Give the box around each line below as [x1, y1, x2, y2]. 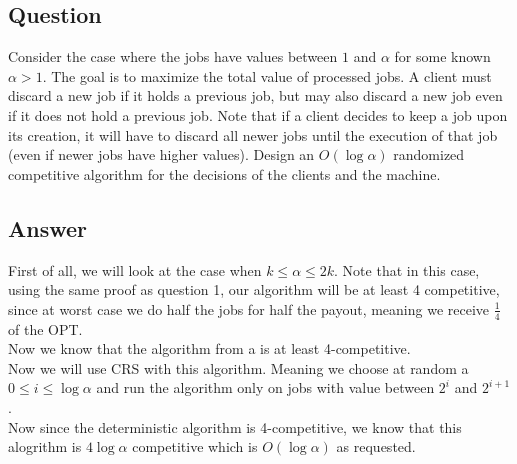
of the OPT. [8, 318, 83, 339]
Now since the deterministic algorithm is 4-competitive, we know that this [8, 416, 462, 437]
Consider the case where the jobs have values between [8, 46, 338, 67]
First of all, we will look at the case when [8, 259, 262, 280]
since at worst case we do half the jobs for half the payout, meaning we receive [8, 298, 490, 319]
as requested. [336, 436, 416, 457]
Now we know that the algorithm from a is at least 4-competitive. [8, 338, 411, 359]
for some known [394, 46, 491, 67]
